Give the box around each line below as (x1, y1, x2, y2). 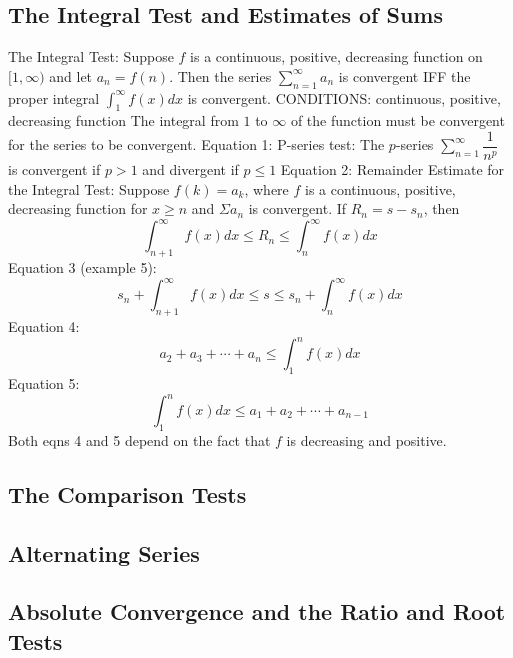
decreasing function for (8, 198, 148, 219)
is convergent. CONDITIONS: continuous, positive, (187, 87, 501, 108)
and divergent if (142, 159, 239, 180)
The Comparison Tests (8, 478, 247, 509)
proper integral (8, 87, 100, 108)
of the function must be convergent (290, 110, 505, 131)
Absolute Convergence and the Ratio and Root (8, 596, 506, 627)
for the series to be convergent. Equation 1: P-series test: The (8, 134, 385, 155)
